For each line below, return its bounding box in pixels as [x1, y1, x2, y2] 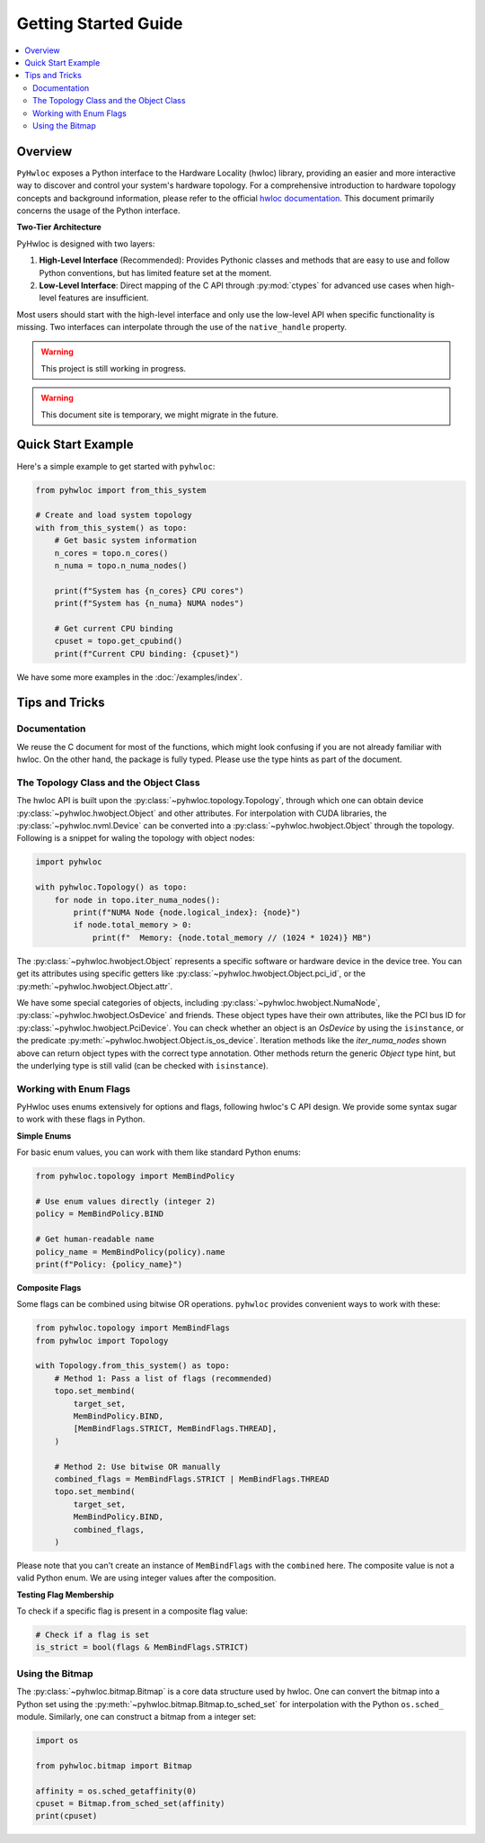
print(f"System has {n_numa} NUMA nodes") [54, 598, 244, 609]
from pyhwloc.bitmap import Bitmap [35, 1760, 192, 1771]
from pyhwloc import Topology [35, 1336, 169, 1346]
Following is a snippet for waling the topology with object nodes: [16, 833, 255, 844]
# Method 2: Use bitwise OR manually [54, 1462, 221, 1472]
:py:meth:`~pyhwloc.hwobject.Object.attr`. [16, 980, 173, 991]
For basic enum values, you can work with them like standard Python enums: [16, 1147, 301, 1158]
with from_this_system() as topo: [35, 523, 188, 532]
